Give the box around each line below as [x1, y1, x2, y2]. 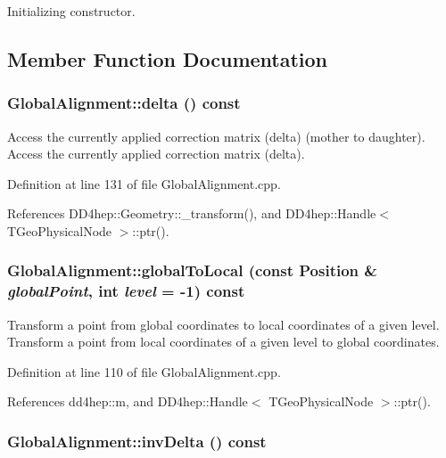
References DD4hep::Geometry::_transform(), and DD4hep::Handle [7, 204, 376, 223]
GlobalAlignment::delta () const [7, 92, 241, 114]
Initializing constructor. [7, 2, 136, 20]
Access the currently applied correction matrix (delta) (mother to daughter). [7, 127, 425, 145]
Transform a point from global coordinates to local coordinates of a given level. [7, 315, 440, 333]
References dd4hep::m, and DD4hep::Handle [7, 392, 248, 411]
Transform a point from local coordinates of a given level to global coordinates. [7, 332, 440, 351]
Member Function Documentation [7, 45, 328, 72]
